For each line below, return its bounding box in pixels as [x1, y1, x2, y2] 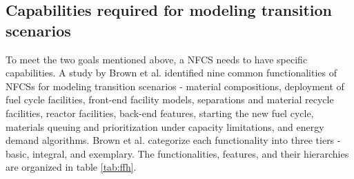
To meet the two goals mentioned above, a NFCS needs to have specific [6, 52, 308, 66]
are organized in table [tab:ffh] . [6, 160, 137, 174]
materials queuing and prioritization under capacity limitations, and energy [6, 119, 324, 134]
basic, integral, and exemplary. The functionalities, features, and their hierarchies [6, 146, 349, 160]
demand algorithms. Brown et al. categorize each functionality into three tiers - [6, 133, 341, 147]
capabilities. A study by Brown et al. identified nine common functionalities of [6, 65, 337, 80]
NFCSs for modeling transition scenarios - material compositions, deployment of [6, 78, 344, 93]
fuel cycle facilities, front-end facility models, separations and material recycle [6, 92, 334, 107]
